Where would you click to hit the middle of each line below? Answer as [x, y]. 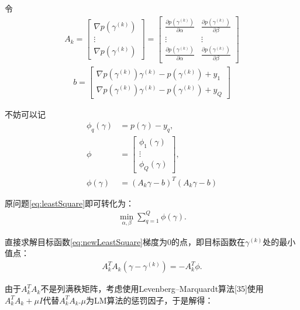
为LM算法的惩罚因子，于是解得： [149, 300]
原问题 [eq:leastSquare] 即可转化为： [70, 203]
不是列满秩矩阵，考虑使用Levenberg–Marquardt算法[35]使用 [152, 289]
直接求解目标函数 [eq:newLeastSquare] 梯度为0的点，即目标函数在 [125, 241]
